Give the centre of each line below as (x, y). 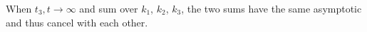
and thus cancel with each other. (77, 22)
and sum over (109, 8)
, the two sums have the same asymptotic (272, 8)
